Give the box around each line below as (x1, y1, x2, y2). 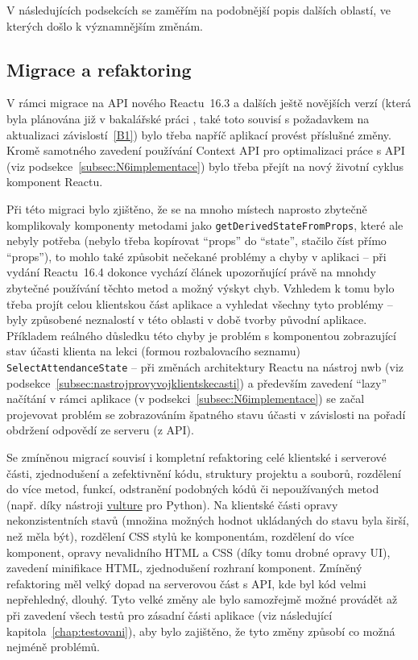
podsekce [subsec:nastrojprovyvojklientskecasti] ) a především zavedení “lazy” (6, 374, 387, 391)
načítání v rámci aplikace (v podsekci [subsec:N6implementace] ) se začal (6, 390, 365, 407)
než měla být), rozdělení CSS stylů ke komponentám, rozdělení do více (6, 527, 354, 544)
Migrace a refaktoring (6, 56, 192, 81)
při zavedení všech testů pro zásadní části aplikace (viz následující (6, 606, 333, 623)
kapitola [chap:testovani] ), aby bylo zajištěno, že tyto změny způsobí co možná (6, 622, 395, 639)
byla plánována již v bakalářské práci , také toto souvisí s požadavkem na (6, 110, 370, 127)
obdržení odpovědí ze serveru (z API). (6, 421, 194, 438)
